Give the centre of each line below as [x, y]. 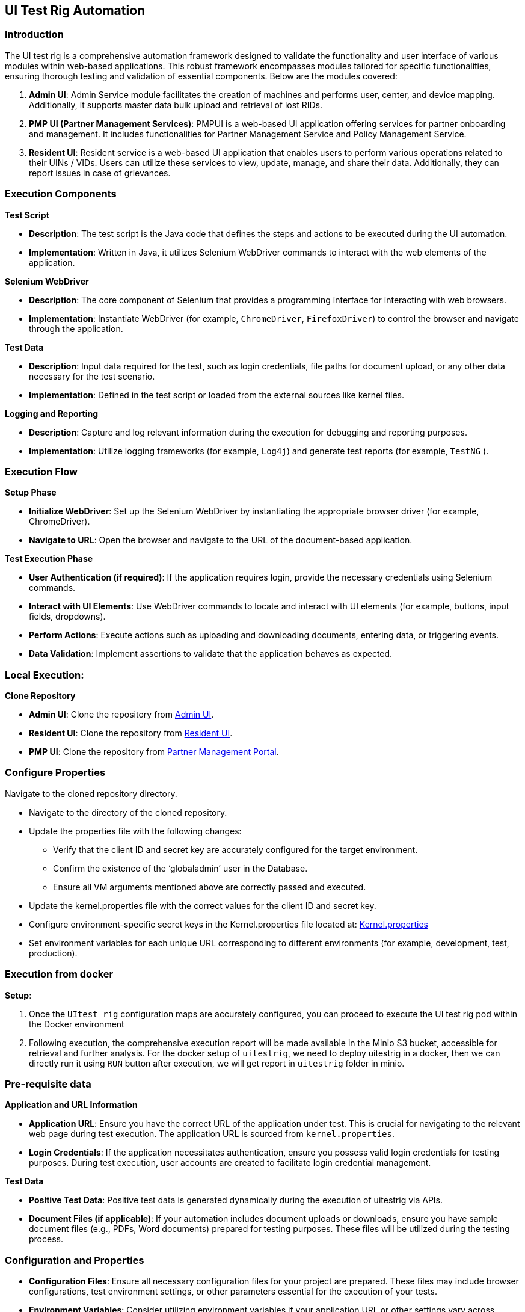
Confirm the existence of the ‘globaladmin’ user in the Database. [180, 868]
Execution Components [61, 194]
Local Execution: [45, 675]
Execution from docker [59, 974]
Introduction [34, 35]
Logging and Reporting [52, 413]
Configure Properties [55, 773]
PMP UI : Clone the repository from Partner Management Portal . [154, 752]
